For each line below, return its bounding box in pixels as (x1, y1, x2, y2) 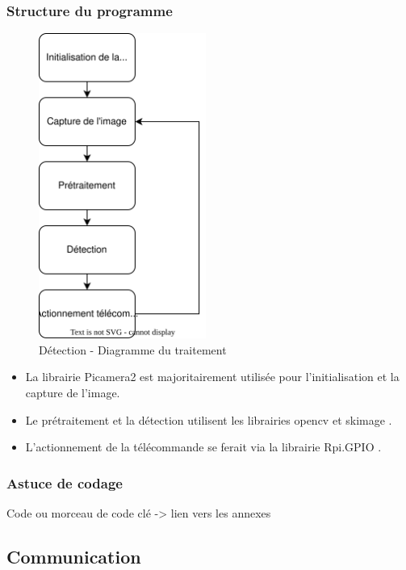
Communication (6, 543, 141, 568)
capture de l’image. (25, 383, 120, 400)
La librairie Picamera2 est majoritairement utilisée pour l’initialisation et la (25, 368, 400, 385)
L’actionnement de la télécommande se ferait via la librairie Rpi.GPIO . (25, 438, 382, 455)
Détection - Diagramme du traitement (39, 341, 227, 358)
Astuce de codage (6, 472, 123, 492)
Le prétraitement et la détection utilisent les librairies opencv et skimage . (25, 411, 392, 428)
